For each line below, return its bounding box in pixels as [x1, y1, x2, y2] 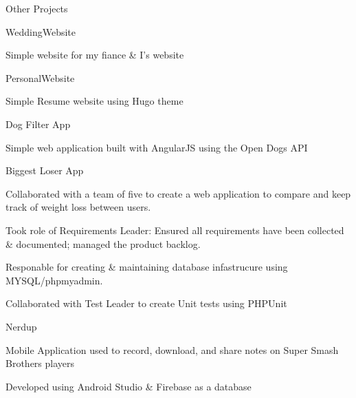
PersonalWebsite [5, 70, 75, 85]
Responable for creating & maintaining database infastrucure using [5, 260, 288, 274]
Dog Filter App [5, 116, 71, 131]
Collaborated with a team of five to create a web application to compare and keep [5, 186, 351, 200]
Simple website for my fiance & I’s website [5, 48, 184, 62]
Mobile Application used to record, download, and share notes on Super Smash [5, 342, 339, 357]
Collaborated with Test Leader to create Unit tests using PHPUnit [5, 296, 287, 311]
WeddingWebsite [5, 24, 76, 39]
